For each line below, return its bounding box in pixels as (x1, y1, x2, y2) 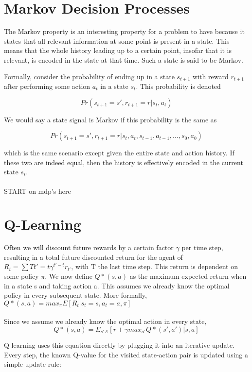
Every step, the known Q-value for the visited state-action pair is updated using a (4, 349, 248, 359)
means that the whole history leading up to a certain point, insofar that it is (4, 45, 232, 55)
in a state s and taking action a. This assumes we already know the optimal (4, 280, 230, 290)
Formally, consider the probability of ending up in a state (4, 71, 175, 81)
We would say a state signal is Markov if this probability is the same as (4, 114, 217, 124)
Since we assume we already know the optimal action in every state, (4, 316, 207, 326)
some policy (4, 271, 39, 281)
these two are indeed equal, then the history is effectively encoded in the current (4, 157, 243, 167)
